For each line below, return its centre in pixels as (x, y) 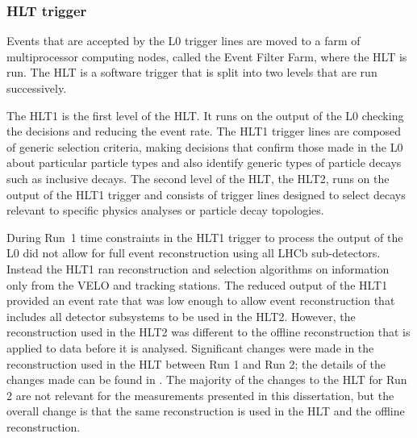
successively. (37, 88)
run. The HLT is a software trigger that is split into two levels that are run (192, 72)
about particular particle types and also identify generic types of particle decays (204, 163)
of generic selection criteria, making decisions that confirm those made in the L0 (205, 146)
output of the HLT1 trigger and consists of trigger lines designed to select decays (206, 194)
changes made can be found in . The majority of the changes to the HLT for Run (207, 380)
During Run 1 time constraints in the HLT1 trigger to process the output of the (205, 237)
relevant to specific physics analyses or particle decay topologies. (165, 210)
